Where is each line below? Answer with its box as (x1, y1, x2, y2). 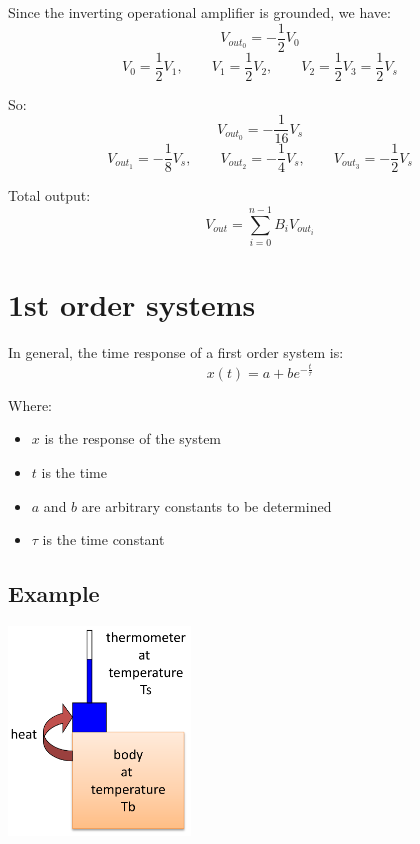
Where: (8, 394, 52, 415)
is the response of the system (44, 428, 222, 449)
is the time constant (42, 529, 165, 550)
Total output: (8, 185, 91, 206)
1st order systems (8, 284, 256, 325)
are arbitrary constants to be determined (81, 495, 332, 516)
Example (8, 578, 100, 609)
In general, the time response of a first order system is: (8, 342, 344, 363)
